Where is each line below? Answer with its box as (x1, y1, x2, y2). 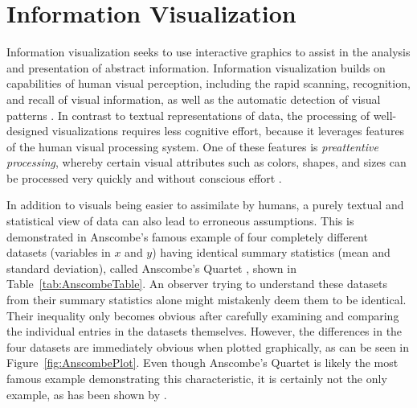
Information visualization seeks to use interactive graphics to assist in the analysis (6, 43, 411, 60)
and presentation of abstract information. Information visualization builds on (6, 59, 386, 76)
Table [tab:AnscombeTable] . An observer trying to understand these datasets (6, 275, 387, 292)
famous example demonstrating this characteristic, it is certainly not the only (6, 370, 387, 386)
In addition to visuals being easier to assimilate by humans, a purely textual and (6, 196, 404, 213)
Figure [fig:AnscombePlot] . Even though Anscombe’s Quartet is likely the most (6, 354, 399, 371)
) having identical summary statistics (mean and (152, 244, 390, 261)
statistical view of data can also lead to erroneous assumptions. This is (6, 212, 354, 229)
